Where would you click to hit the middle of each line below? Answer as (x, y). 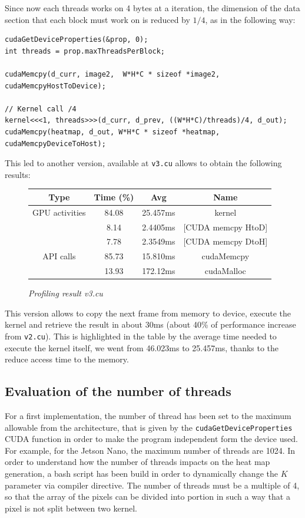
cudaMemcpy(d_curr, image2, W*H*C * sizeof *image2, (112, 74)
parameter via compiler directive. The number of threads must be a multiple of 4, (152, 485)
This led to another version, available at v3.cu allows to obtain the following (143, 163)
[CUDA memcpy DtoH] (226, 241)
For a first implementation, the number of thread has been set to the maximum (148, 416)
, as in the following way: (250, 19)
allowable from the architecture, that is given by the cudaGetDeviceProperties (149, 427)
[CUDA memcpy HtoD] (226, 227)
